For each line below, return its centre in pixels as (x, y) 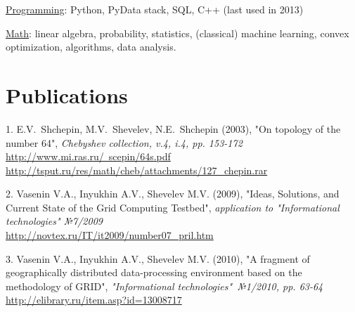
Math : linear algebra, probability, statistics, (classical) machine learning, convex (177, 33)
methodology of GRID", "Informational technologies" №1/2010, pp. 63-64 (164, 286)
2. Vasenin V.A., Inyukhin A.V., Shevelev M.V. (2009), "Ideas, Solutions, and (173, 194)
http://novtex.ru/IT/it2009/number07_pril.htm (110, 235)
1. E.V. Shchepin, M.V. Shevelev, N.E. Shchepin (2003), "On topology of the (173, 128)
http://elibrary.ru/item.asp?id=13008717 (94, 300)
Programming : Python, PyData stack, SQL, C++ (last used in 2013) (155, 9)
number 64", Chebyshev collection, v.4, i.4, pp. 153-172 (124, 142)
